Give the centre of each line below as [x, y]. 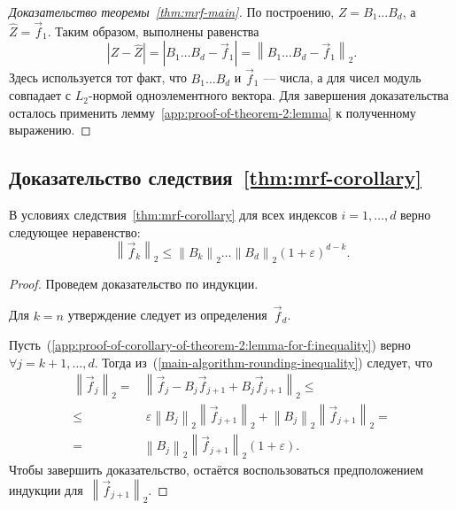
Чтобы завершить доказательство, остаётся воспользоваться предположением [216, 469]
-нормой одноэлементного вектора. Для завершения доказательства [268, 95]
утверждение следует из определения [167, 315]
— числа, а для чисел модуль [342, 77]
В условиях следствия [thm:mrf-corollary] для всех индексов [173, 215]
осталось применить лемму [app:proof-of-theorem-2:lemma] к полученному [213, 112]
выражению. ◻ [50, 130]
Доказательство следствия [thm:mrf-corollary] [215, 178]
